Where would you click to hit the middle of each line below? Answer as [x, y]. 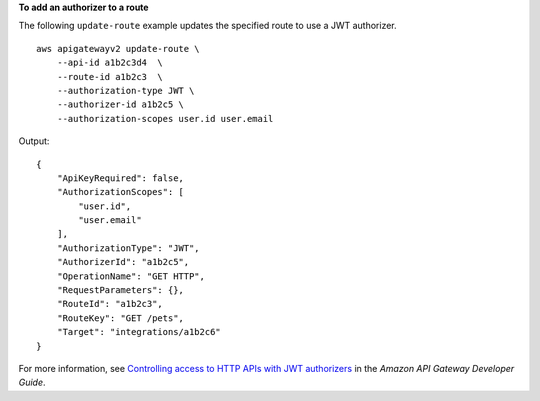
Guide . [32, 382]
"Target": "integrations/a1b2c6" [139, 332]
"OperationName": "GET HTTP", [130, 276]
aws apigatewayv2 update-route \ [118, 48]
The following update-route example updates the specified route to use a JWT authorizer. [207, 26]
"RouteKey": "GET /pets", [120, 318]
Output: [34, 141]
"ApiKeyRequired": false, [120, 178]
